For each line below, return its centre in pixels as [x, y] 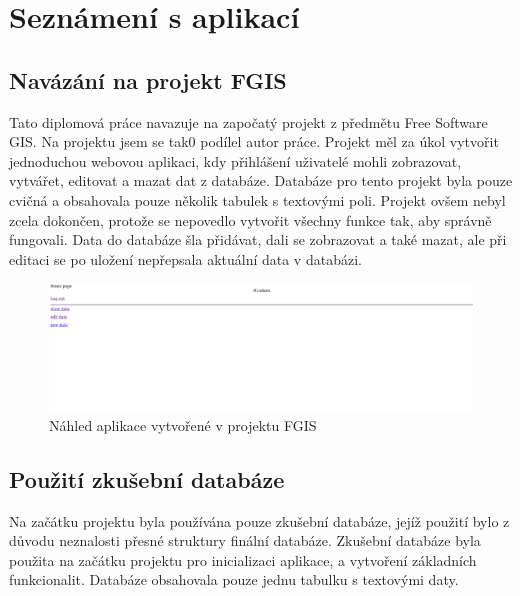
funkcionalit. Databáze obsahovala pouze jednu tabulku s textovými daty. [234, 579]
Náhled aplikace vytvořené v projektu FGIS [183, 424]
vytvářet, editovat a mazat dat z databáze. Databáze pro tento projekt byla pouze [261, 180]
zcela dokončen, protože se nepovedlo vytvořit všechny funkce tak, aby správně [250, 219]
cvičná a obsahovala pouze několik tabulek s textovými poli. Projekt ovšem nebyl [257, 199]
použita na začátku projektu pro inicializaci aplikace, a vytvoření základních [243, 559]
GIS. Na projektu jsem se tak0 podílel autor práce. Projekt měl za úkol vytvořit [254, 141]
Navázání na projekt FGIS [148, 79]
